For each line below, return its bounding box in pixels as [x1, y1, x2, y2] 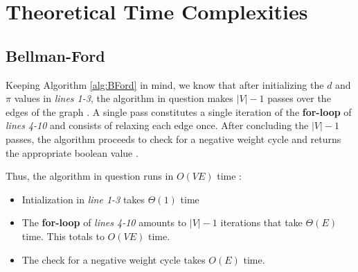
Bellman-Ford [6, 44, 105, 66]
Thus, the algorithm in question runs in [6, 169, 174, 183]
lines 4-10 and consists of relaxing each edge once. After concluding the [6, 118, 309, 133]
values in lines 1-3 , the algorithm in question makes [14, 91, 233, 105]
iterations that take [220, 215, 303, 230]
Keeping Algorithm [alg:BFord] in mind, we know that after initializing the [6, 77, 324, 92]
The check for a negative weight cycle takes [21, 252, 206, 266]
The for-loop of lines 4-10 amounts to [21, 215, 187, 230]
